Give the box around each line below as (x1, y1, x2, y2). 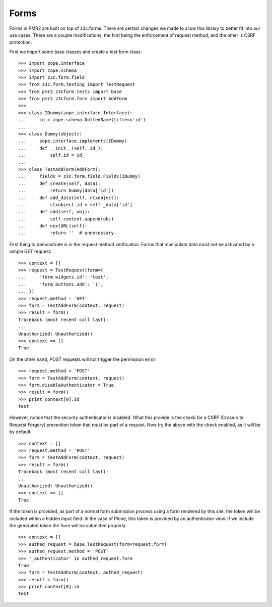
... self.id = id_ (18, 152, 85, 158)
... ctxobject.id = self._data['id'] (18, 202, 133, 207)
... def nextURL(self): (18, 223, 88, 229)
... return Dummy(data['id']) (18, 188, 114, 194)
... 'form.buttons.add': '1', (18, 281, 103, 287)
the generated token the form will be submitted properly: (9, 522, 127, 528)
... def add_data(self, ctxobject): (18, 195, 119, 201)
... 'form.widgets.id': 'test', (18, 274, 109, 280)
